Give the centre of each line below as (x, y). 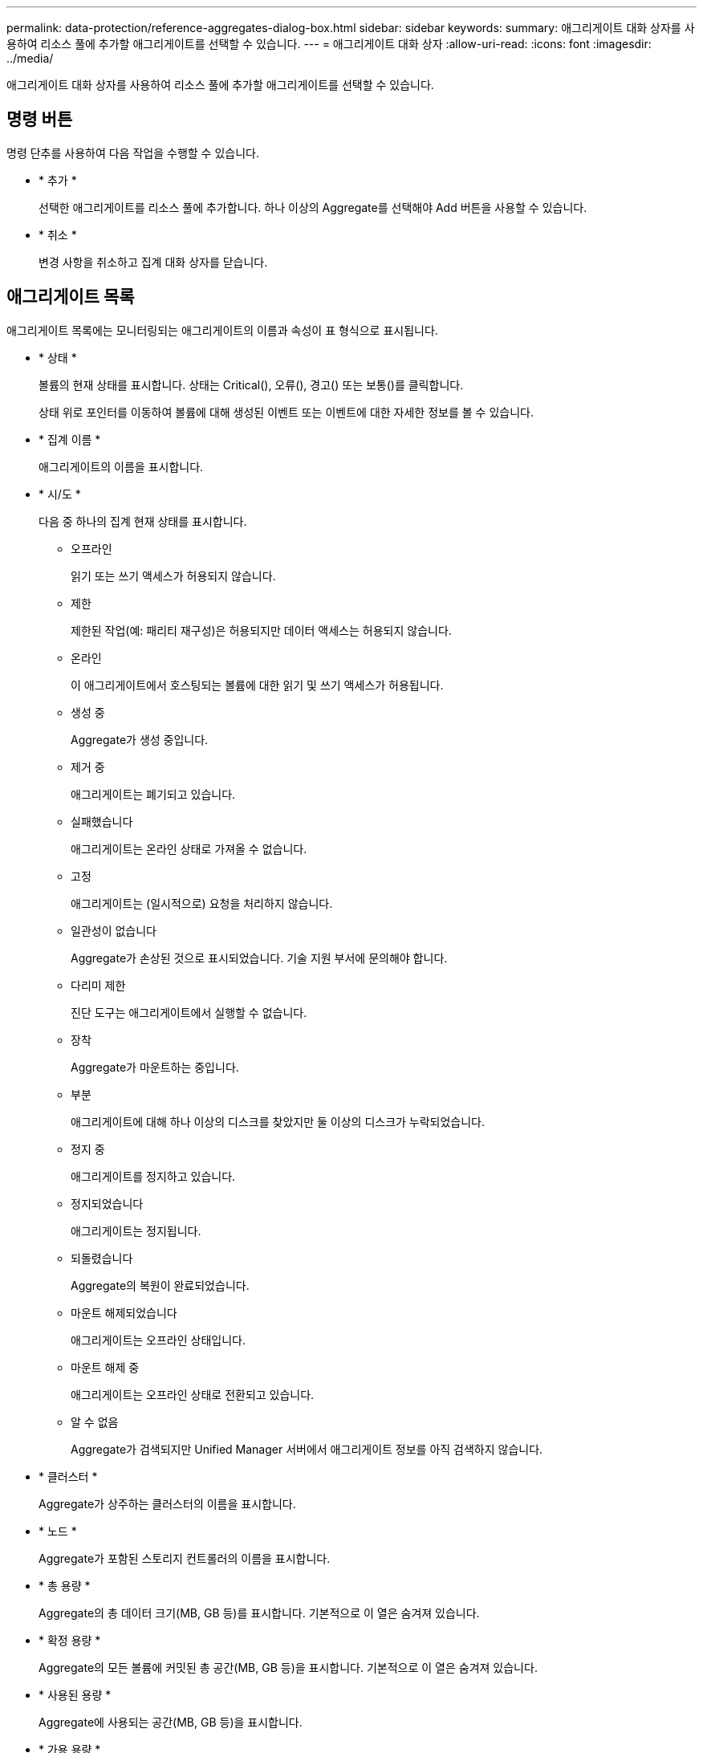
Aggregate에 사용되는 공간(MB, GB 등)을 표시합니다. (171, 1722)
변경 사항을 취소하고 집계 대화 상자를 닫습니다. (153, 262)
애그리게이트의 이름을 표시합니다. (121, 466)
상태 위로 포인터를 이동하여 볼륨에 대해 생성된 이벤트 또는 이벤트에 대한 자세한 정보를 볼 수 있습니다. (286, 412)
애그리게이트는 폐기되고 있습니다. (153, 794)
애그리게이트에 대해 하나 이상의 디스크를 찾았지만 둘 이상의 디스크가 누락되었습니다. (278, 1121)
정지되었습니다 (107, 1203)
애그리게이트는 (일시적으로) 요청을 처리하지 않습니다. (202, 903)
